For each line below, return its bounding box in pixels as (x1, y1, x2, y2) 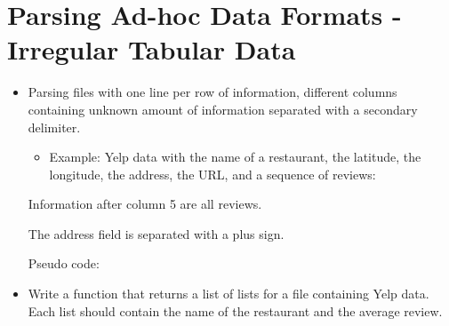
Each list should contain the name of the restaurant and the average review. (28, 301, 443, 320)
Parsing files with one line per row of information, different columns (28, 83, 397, 101)
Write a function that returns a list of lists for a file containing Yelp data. (28, 284, 429, 303)
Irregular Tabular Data (7, 31, 296, 68)
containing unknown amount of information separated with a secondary (28, 99, 418, 118)
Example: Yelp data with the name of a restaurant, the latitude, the (49, 147, 421, 166)
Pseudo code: (28, 254, 100, 273)
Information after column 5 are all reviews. (28, 195, 262, 213)
